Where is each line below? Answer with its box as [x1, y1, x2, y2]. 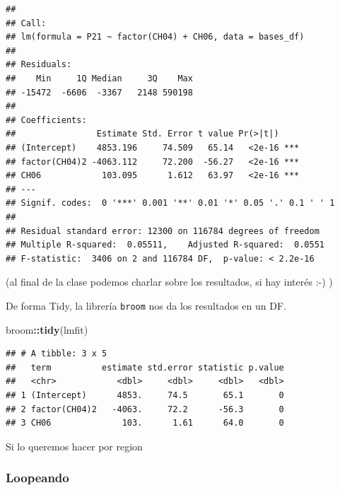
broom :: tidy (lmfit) [6, 322, 88, 337]
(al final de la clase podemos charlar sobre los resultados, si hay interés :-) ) [6, 274, 333, 289]
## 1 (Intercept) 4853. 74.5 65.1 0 [6, 390, 284, 400]
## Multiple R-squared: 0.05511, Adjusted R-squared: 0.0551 [6, 240, 325, 250]
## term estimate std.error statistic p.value [6, 362, 284, 373]
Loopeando [6, 469, 69, 486]
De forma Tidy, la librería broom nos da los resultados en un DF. [6, 298, 286, 313]
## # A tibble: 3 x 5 [6, 349, 107, 359]
